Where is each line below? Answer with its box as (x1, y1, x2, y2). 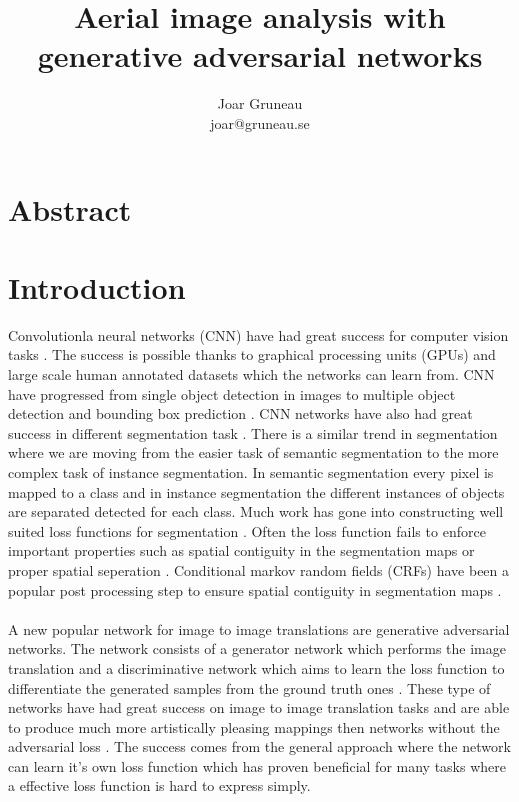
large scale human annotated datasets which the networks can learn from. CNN (8, 364, 495, 384)
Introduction (8, 266, 186, 307)
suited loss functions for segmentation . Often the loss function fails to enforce (8, 520, 486, 541)
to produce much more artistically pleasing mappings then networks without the (8, 716, 500, 737)
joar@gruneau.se (210, 112, 310, 133)
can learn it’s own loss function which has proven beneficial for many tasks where (8, 755, 506, 776)
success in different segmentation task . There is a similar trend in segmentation (8, 422, 498, 443)
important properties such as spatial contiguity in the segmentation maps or (8, 540, 475, 561)
